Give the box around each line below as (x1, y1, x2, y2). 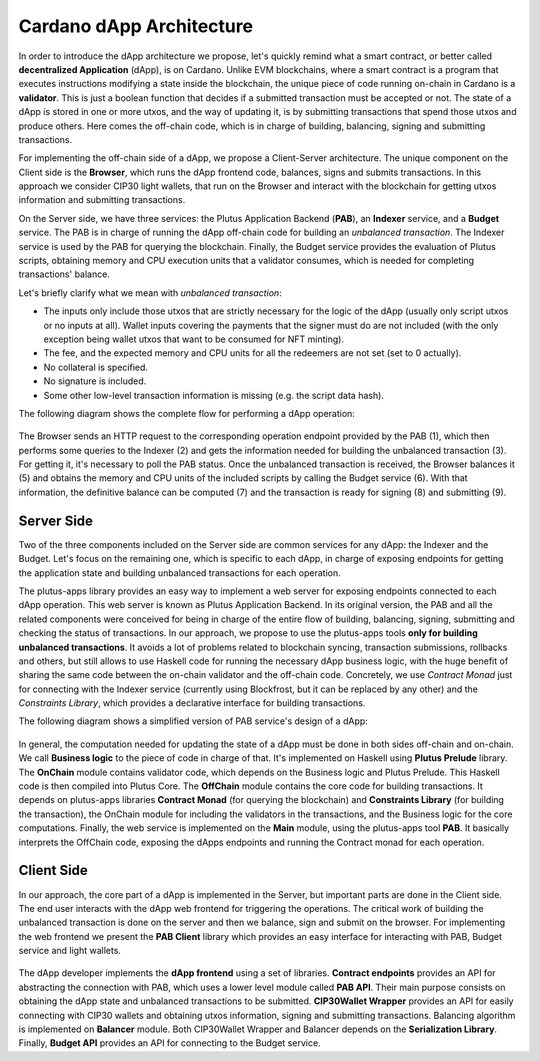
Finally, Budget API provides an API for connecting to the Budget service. (18, 1037, 321, 1049)
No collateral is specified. (43, 361, 149, 373)
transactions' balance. (18, 268, 110, 280)
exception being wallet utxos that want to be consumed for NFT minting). (43, 333, 345, 345)
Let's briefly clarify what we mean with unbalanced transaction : (18, 286, 282, 299)
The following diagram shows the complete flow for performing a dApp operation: (18, 407, 355, 419)
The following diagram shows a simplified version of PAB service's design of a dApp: (18, 715, 369, 727)
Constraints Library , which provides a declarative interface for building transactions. (18, 697, 366, 709)
